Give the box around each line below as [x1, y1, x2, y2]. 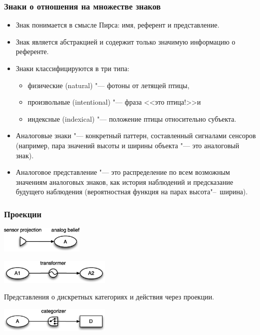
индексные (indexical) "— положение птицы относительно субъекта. [27, 113, 236, 124]
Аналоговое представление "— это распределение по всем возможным [15, 167, 230, 177]
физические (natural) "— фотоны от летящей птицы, [27, 80, 189, 90]
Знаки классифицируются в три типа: [15, 63, 129, 73]
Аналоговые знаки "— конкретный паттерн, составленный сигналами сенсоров [15, 130, 256, 141]
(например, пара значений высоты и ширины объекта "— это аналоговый [15, 140, 239, 150]
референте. [15, 46, 49, 57]
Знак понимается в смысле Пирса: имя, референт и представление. [15, 20, 219, 30]
